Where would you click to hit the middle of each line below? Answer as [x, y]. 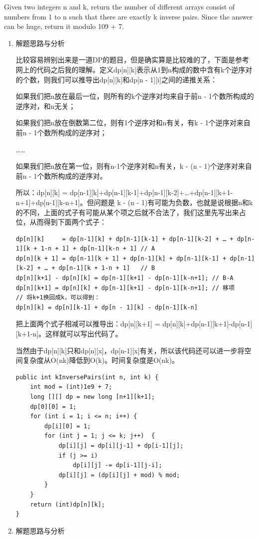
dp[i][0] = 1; [68, 426]
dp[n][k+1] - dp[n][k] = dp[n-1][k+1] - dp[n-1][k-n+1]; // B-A [125, 278]
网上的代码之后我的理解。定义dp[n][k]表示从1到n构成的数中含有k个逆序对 [134, 69]
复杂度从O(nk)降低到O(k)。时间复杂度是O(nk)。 [101, 360]
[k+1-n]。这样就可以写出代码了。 [69, 334]
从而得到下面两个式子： [68, 222]
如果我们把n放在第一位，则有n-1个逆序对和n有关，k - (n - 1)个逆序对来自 [134, 166]
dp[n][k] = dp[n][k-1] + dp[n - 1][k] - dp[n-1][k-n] [107, 307]
